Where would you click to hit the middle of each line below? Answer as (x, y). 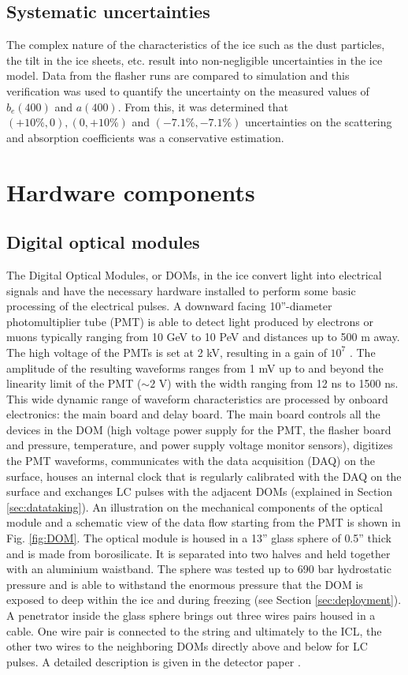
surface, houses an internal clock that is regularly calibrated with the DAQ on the (204, 476)
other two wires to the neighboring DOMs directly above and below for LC (187, 646)
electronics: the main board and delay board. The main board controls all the (193, 414)
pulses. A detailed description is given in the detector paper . (154, 661)
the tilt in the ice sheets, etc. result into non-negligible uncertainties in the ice (195, 60)
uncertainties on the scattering (319, 122)
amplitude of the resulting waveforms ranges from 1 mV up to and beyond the (195, 367)
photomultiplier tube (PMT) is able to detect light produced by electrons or (190, 321)
